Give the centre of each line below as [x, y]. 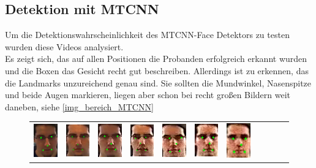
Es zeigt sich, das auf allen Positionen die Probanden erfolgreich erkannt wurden [156, 59]
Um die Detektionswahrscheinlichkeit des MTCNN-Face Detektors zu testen [147, 35]
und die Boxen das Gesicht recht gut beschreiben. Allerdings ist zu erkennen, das [157, 70]
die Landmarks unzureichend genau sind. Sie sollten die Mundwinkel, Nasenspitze [158, 82]
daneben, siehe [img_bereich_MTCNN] [79, 106]
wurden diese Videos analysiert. [64, 46]
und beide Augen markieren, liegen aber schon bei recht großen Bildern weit [148, 95]
